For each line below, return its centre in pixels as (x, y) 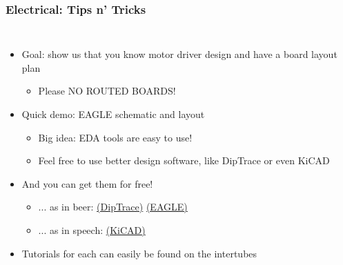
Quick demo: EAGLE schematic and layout (113, 114)
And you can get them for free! (87, 183)
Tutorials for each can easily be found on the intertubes (139, 253)
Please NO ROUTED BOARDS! (107, 91)
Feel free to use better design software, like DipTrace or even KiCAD (184, 160)
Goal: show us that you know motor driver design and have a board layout (179, 54)
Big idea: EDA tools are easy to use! (115, 137)
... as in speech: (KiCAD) (92, 229)
